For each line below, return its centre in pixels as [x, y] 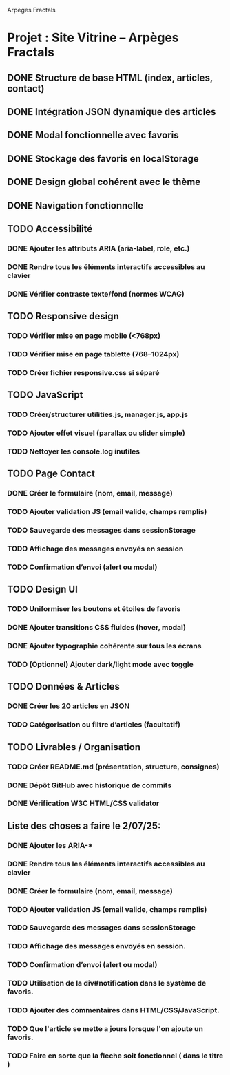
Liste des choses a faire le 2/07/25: [84, 826]
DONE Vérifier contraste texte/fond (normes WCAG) [96, 294]
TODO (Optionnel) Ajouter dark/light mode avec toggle [101, 665]
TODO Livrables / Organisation [74, 747]
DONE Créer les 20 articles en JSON [69, 706]
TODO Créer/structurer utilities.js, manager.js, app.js [97, 414]
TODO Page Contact [51, 474]
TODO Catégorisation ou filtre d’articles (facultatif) [94, 725]
